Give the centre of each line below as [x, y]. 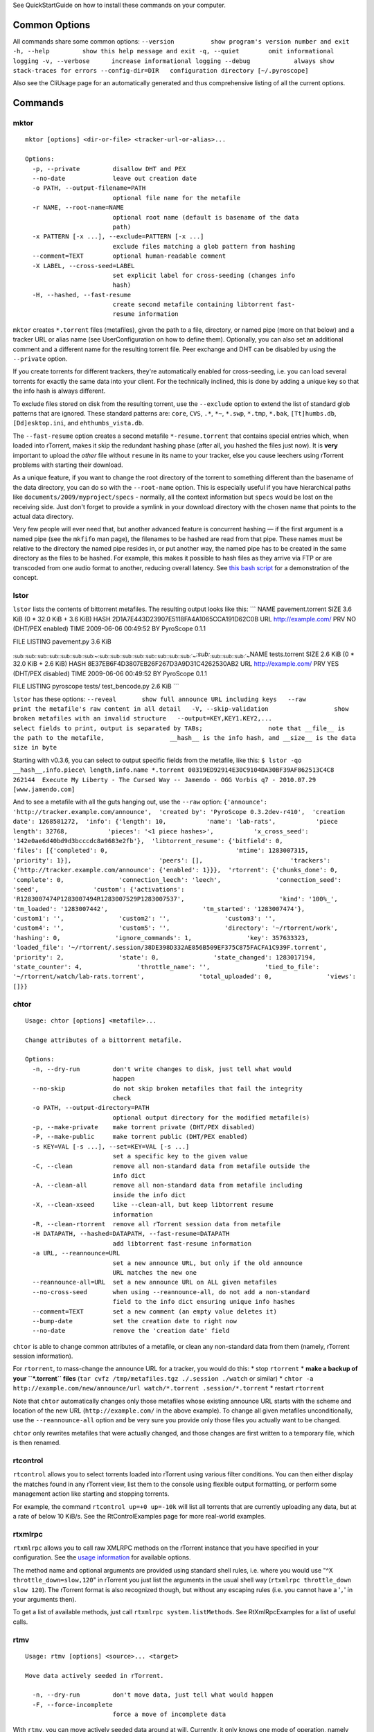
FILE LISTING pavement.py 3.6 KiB [62, 642]
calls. [20, 1622]
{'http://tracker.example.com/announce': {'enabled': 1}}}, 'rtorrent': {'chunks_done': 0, [176, 870]
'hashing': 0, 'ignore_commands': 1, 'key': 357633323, [161, 938]
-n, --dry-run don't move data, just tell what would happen [153, 1695]
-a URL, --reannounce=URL [76, 1253]
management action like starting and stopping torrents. [91, 1494]
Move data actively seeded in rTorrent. [95, 1676]
